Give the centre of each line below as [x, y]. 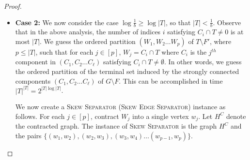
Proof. [13, 6]
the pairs [28, 135]
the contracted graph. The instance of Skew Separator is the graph [116, 126]
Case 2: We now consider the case [67, 22]
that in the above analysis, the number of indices [88, 32]
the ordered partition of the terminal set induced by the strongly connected [127, 71]
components [33, 80]
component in [36, 62]
